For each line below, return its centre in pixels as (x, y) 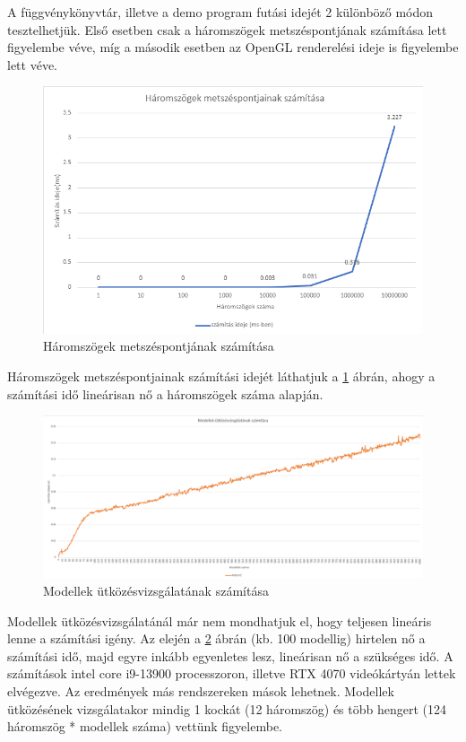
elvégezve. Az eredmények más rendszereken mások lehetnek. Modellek (201, 691)
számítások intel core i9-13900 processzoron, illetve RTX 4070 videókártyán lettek (232, 673)
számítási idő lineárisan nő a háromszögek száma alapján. (165, 393)
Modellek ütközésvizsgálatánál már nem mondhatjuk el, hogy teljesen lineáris (220, 620)
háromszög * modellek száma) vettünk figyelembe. (145, 726)
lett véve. (32, 64)
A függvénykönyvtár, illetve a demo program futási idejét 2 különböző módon (220, 12)
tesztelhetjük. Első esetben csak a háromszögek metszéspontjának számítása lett (227, 29)
